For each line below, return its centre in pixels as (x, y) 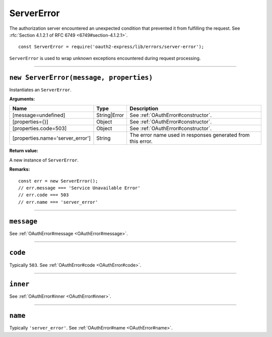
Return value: (24, 151)
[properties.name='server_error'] (51, 138)
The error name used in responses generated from (190, 135)
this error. (141, 141)
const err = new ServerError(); (58, 181)
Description (144, 108)
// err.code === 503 (44, 195)
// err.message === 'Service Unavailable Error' (79, 188)
